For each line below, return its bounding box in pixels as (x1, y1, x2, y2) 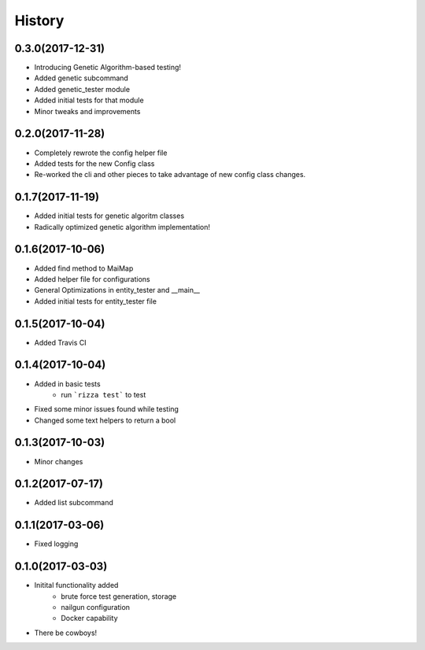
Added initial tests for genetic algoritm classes (34, 211, 185, 220)
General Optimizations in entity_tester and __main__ (34, 286, 201, 295)
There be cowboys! (34, 628, 98, 637)
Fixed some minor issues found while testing (34, 404, 179, 414)
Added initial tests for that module (34, 95, 145, 105)
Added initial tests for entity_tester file (34, 296, 157, 306)
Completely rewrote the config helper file (34, 148, 168, 157)
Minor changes (34, 456, 83, 466)
